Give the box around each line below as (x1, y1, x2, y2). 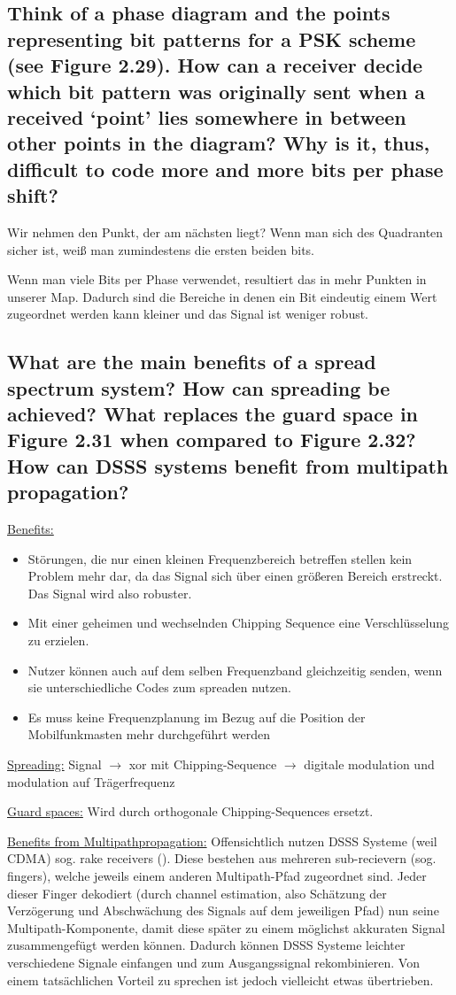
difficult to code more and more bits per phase (7, 155, 444, 182)
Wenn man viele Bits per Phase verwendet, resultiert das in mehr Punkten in (7, 270, 427, 289)
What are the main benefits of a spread (7, 348, 376, 375)
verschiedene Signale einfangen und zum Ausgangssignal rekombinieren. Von (7, 953, 420, 971)
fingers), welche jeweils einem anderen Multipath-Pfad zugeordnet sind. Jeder (7, 866, 427, 884)
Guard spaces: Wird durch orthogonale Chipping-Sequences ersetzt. (7, 802, 374, 821)
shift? (7, 181, 58, 209)
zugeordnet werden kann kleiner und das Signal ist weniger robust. (7, 305, 369, 323)
